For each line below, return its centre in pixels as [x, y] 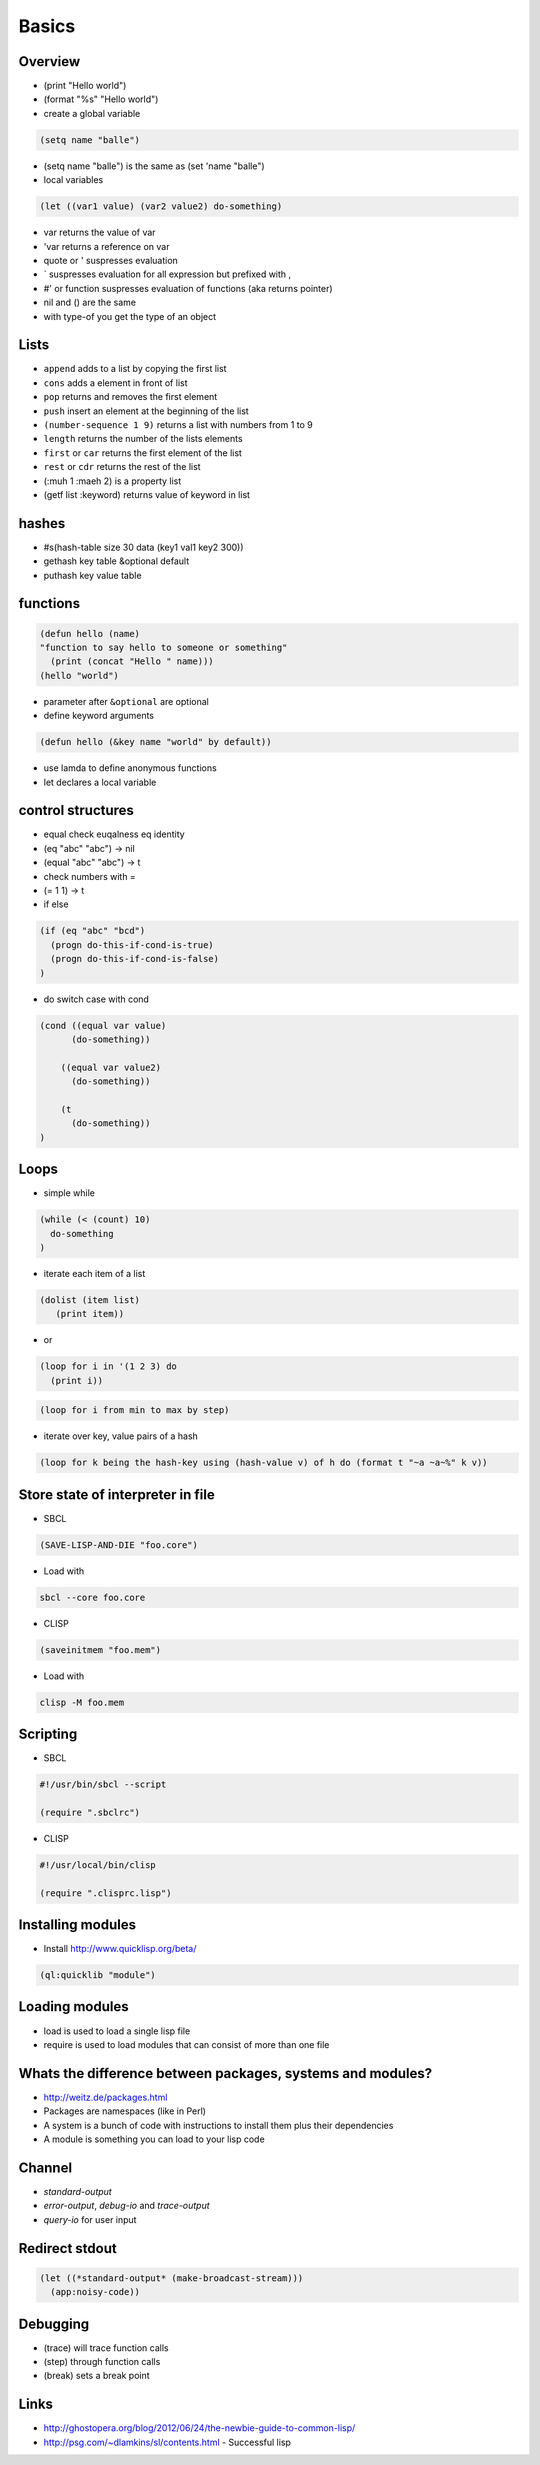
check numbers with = [90, 876]
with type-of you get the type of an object [130, 316]
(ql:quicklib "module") [98, 1975]
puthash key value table [92, 575]
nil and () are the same [90, 302]
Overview [49, 61]
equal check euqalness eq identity [114, 834]
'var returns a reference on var [106, 246]
